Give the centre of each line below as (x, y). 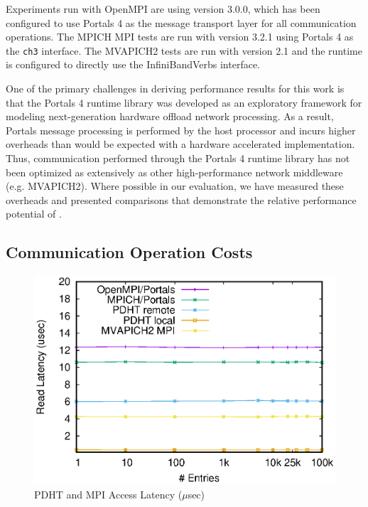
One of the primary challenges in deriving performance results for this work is (175, 89)
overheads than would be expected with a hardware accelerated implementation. (180, 144)
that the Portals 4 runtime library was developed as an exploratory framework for (184, 102)
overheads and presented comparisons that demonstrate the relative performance (181, 199)
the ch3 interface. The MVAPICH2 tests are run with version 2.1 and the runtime (184, 50)
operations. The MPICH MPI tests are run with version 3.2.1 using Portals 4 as (180, 37)
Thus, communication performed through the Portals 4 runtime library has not (178, 158)
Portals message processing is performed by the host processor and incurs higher (181, 130)
